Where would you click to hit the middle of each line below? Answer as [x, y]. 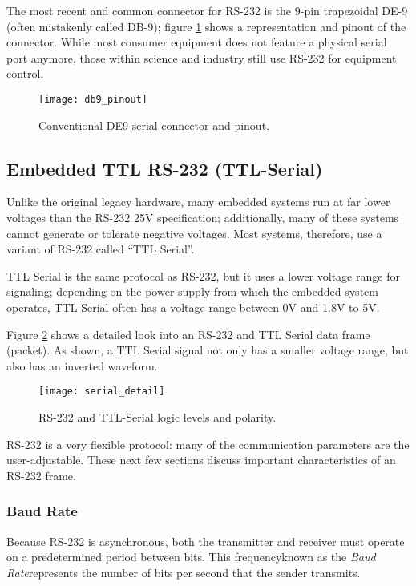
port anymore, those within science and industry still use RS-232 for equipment [202, 57]
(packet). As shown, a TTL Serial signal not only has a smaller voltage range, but [208, 350]
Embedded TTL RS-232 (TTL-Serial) [165, 168]
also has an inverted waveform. [82, 365]
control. [25, 73]
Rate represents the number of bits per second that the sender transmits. [184, 572]
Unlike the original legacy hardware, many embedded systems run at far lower [198, 202]
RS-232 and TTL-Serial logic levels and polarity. [158, 417]
